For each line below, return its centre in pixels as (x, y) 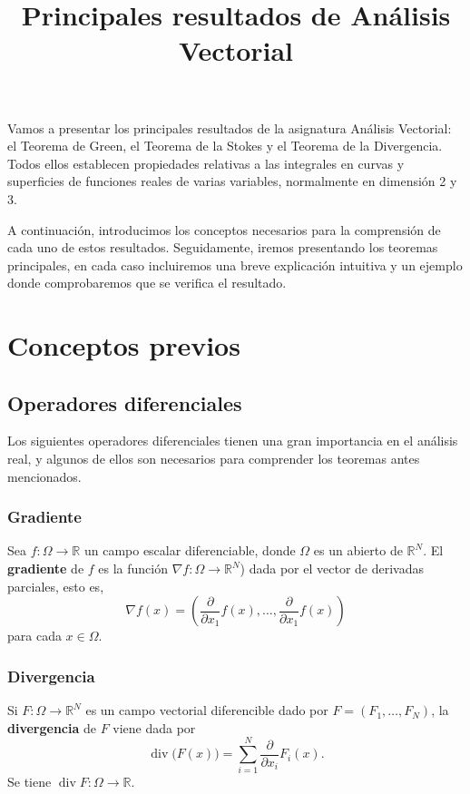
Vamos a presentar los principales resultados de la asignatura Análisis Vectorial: (230, 127)
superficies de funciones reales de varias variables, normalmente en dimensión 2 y (232, 181)
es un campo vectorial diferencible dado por (207, 710)
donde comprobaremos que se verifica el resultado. (147, 283)
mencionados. (44, 476)
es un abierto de (358, 550)
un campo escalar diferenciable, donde (190, 550)
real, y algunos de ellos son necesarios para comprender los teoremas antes (214, 459)
